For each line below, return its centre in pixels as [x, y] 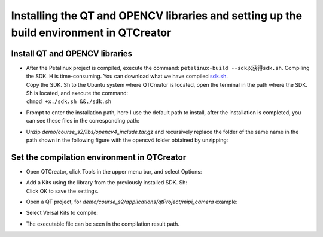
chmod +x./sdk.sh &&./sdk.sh [69, 101]
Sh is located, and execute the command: [77, 93]
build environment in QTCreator [91, 32]
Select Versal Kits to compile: [62, 213]
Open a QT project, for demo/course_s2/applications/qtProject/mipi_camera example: [132, 202]
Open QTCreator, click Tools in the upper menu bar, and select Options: [114, 171]
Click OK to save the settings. [62, 191]
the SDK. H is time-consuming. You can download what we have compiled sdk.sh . [127, 76]
